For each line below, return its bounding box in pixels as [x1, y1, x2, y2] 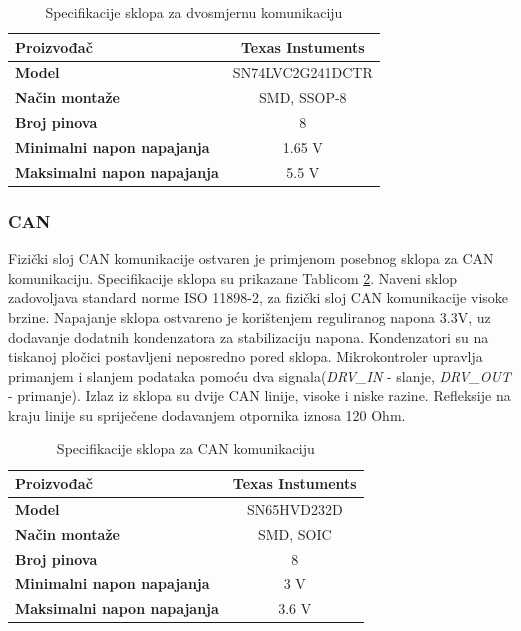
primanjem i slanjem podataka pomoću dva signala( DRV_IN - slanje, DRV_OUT [8, 365, 511, 386]
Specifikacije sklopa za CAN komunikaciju [56, 438, 315, 459]
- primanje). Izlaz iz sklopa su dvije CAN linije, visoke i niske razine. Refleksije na [8, 385, 511, 406]
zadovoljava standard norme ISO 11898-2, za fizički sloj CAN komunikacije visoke [8, 287, 509, 308]
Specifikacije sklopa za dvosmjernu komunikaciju [45, 2, 343, 22]
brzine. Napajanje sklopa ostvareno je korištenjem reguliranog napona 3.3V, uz [8, 306, 491, 327]
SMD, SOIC [257, 523, 332, 544]
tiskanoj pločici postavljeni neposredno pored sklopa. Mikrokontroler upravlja [8, 346, 483, 367]
